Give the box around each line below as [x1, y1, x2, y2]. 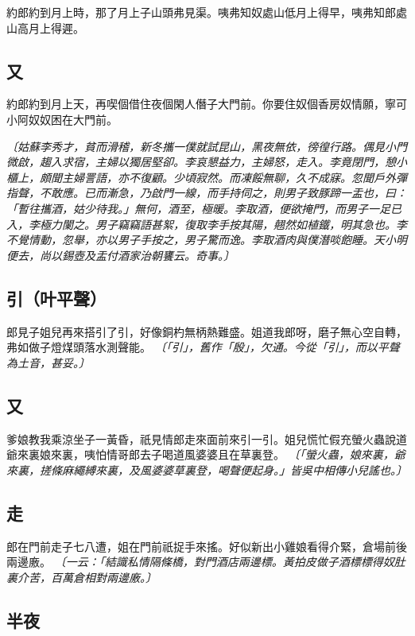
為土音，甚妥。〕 [6, 354, 90, 370]
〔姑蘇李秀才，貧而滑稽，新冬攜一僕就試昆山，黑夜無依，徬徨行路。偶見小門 [6, 138, 407, 154]
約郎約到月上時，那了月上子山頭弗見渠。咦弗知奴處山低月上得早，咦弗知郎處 [6, 4, 407, 20]
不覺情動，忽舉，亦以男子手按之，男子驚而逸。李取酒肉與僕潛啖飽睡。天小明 [6, 231, 407, 248]
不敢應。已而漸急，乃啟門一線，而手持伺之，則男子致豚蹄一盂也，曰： [39, 184, 407, 201]
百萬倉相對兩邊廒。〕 [50, 568, 157, 585]
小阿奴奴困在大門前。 [6, 111, 118, 127]
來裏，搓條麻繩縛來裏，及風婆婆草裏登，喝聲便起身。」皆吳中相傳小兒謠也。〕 [6, 461, 407, 478]
